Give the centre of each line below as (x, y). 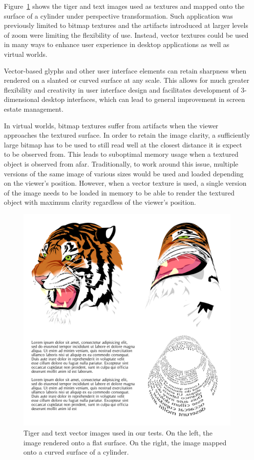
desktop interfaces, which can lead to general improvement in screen (143, 99)
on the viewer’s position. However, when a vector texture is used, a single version (125, 183)
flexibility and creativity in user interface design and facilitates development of (121, 89)
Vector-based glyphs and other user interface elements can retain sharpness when (125, 70)
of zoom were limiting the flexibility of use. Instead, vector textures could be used (126, 35)
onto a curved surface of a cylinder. (76, 452)
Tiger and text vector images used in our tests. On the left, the (118, 432)
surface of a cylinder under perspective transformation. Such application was (118, 15)
